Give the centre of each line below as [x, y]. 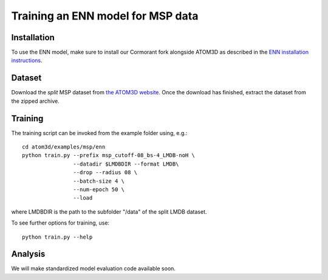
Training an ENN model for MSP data [105, 16]
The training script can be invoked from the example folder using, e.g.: [99, 133]
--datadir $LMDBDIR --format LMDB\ [126, 164]
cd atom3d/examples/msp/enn [64, 147]
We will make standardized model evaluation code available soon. [94, 268]
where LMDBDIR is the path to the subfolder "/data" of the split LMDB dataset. [109, 212]
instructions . [27, 60]
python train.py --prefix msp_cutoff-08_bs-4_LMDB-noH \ [109, 156]
